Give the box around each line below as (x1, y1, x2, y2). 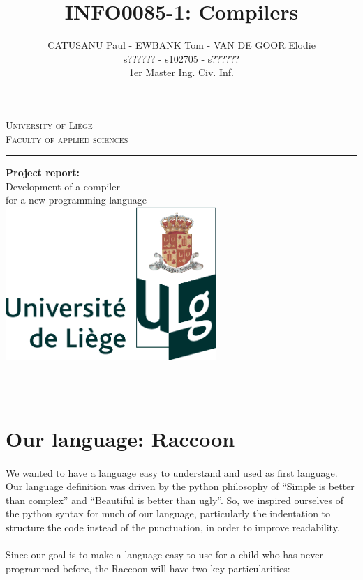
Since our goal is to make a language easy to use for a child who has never (6, 547, 323, 562)
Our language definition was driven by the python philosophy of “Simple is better (6, 479, 355, 494)
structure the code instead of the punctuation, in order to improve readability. (6, 519, 340, 534)
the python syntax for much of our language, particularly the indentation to (6, 506, 331, 521)
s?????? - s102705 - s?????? (124, 51, 239, 66)
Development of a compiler (6, 178, 120, 193)
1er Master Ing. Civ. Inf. (129, 65, 234, 79)
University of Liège (6, 117, 93, 132)
